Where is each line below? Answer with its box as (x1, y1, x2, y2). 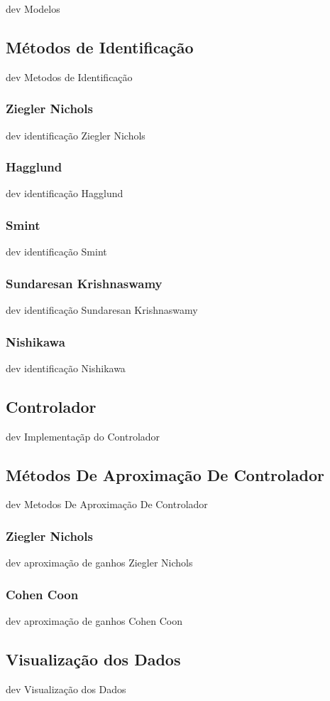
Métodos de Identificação (6, 36, 194, 58)
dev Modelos (6, 1, 60, 16)
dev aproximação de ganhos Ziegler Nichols (6, 555, 193, 570)
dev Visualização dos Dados (6, 681, 126, 696)
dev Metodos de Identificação (6, 69, 133, 84)
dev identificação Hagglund (6, 186, 123, 201)
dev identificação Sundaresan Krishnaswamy (6, 302, 198, 317)
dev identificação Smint (6, 244, 107, 259)
